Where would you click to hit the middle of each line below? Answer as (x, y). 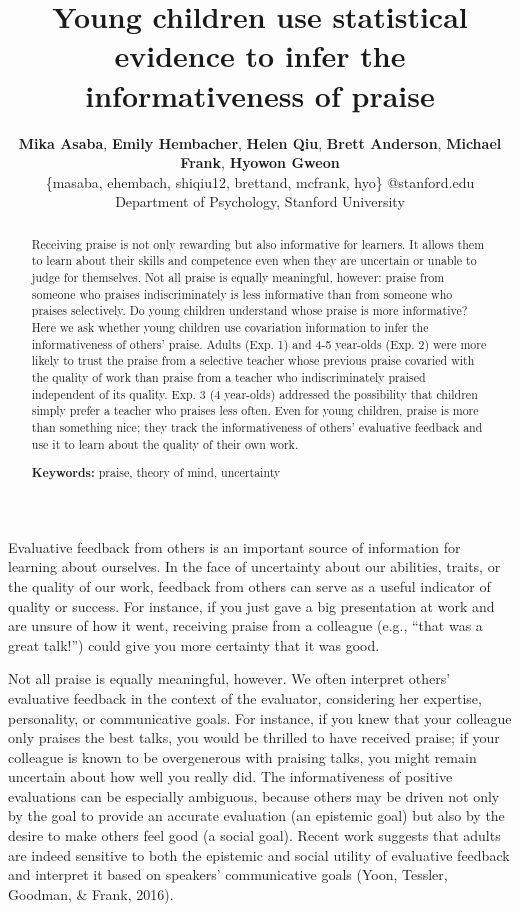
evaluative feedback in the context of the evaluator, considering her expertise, (245, 697)
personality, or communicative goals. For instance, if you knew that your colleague (260, 717)
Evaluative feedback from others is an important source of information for (234, 546)
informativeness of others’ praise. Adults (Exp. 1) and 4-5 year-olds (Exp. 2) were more (259, 343)
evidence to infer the (260, 55)
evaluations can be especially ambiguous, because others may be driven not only (254, 795)
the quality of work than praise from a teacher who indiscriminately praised (228, 376)
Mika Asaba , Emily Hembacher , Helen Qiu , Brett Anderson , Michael (260, 142)
